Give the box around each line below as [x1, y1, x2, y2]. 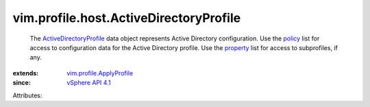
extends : [12, 69, 39, 77]
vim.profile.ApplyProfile [66, 69, 134, 77]
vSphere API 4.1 [66, 79, 111, 87]
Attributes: [12, 91, 42, 99]
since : [12, 79, 31, 87]
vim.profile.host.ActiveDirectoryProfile [12, 10, 241, 25]
